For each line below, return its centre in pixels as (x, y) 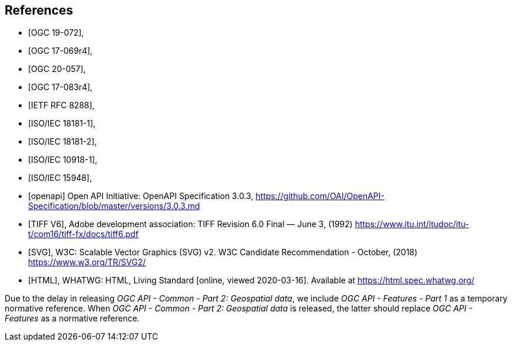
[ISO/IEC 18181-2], (63, 142)
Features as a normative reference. (72, 318)
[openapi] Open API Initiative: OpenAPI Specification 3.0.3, (141, 196)
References (39, 10)
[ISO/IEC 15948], (60, 178)
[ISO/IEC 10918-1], (63, 160)
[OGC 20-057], (57, 69)
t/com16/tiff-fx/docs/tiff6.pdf (83, 234)
